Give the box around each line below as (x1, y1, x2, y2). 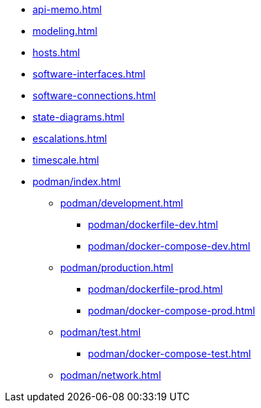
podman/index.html (33, 176, 121, 187)
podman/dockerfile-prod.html (88, 283, 223, 295)
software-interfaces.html (33, 68, 145, 80)
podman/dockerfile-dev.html (88, 219, 218, 230)
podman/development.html (60, 197, 183, 209)
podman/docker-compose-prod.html (88, 305, 255, 316)
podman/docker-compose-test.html (88, 348, 251, 359)
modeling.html (33, 25, 98, 37)
